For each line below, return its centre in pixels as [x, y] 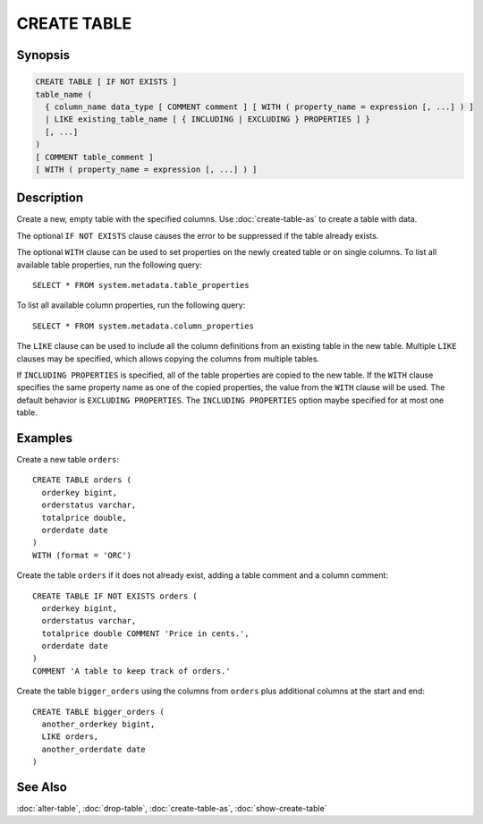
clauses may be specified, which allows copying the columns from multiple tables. [168, 359]
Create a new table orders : [68, 459]
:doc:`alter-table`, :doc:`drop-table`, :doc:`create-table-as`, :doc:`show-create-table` [172, 809]
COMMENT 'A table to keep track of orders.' [132, 671]
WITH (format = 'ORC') [82, 555]
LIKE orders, [70, 737]
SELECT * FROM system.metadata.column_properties [144, 326]
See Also [42, 787]
